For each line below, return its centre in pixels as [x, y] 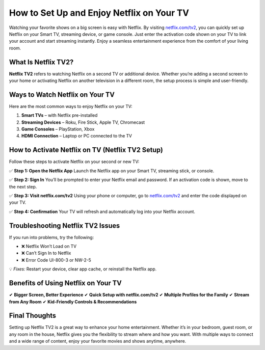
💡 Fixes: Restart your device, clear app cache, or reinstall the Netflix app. [83, 269]
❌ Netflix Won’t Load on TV [49, 246]
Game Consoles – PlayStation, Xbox [58, 129]
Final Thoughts [33, 316]
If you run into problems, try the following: [52, 237]
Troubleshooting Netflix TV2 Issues [65, 226]
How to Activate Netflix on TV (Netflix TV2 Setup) [86, 150]
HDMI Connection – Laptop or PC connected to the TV [77, 136]
